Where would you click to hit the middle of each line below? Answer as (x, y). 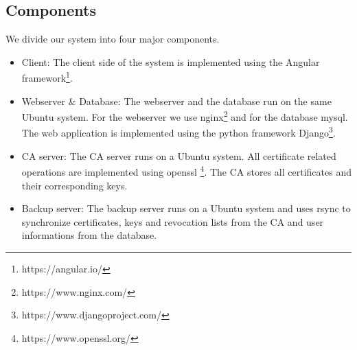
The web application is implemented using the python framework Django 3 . (178, 132)
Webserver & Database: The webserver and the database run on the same (176, 101)
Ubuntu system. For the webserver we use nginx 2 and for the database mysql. (185, 116)
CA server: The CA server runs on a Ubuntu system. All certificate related (179, 155)
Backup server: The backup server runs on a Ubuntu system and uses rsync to (186, 208)
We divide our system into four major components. (113, 39)
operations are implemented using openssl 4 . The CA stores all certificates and (186, 171)
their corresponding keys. (74, 185)
